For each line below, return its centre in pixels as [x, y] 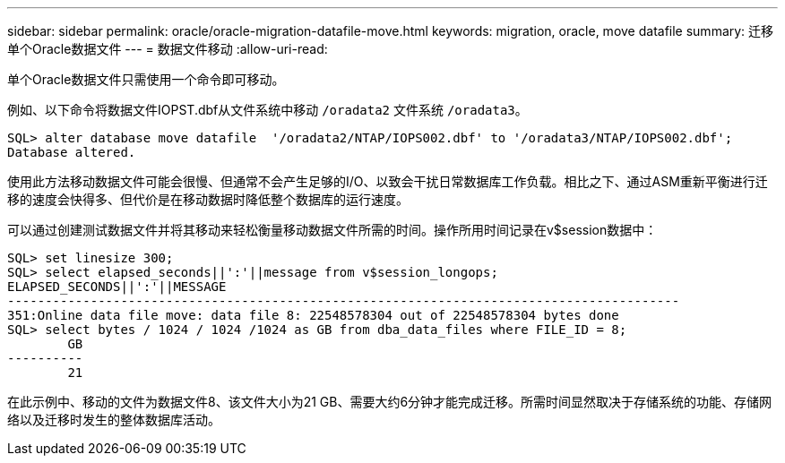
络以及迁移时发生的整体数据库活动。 [114, 420]
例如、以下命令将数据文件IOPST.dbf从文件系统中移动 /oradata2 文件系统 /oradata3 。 [267, 110]
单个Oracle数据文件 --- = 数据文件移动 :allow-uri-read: [168, 49]
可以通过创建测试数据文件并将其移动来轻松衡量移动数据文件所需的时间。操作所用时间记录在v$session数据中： [332, 230]
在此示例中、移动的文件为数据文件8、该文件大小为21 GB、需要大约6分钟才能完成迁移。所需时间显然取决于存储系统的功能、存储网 [390, 402]
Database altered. [72, 152]
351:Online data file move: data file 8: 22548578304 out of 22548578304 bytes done [313, 315]
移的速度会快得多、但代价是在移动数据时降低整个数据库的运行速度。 [208, 199]
